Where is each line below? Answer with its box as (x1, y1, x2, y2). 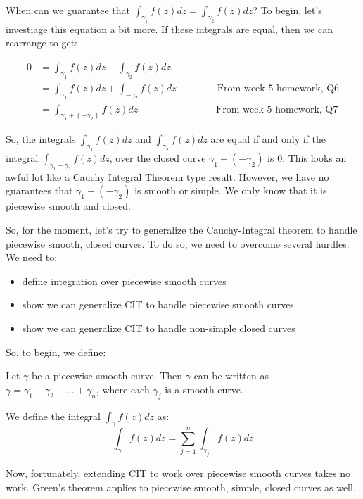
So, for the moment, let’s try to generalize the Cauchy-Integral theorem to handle (6, 222, 357, 237)
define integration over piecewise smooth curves (22, 273, 227, 288)
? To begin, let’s (253, 3, 322, 17)
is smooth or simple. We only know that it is (134, 183, 327, 198)
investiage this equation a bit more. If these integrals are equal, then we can (6, 21, 333, 36)
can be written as (193, 368, 269, 383)
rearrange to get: (6, 35, 78, 50)
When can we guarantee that (6, 3, 130, 17)
